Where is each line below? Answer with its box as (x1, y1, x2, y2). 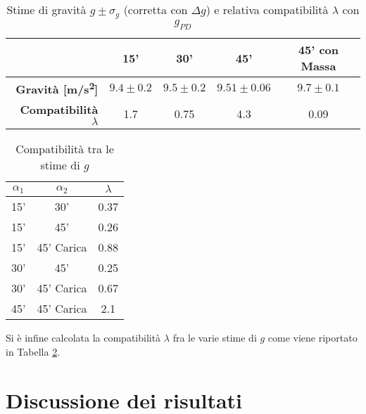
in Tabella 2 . (6, 344, 61, 359)
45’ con (298, 41, 339, 58)
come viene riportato (267, 330, 358, 345)
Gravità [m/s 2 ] (15, 79, 99, 98)
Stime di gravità (6, 1, 87, 18)
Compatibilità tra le (15, 141, 114, 157)
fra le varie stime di (172, 330, 257, 345)
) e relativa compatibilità (206, 1, 329, 18)
